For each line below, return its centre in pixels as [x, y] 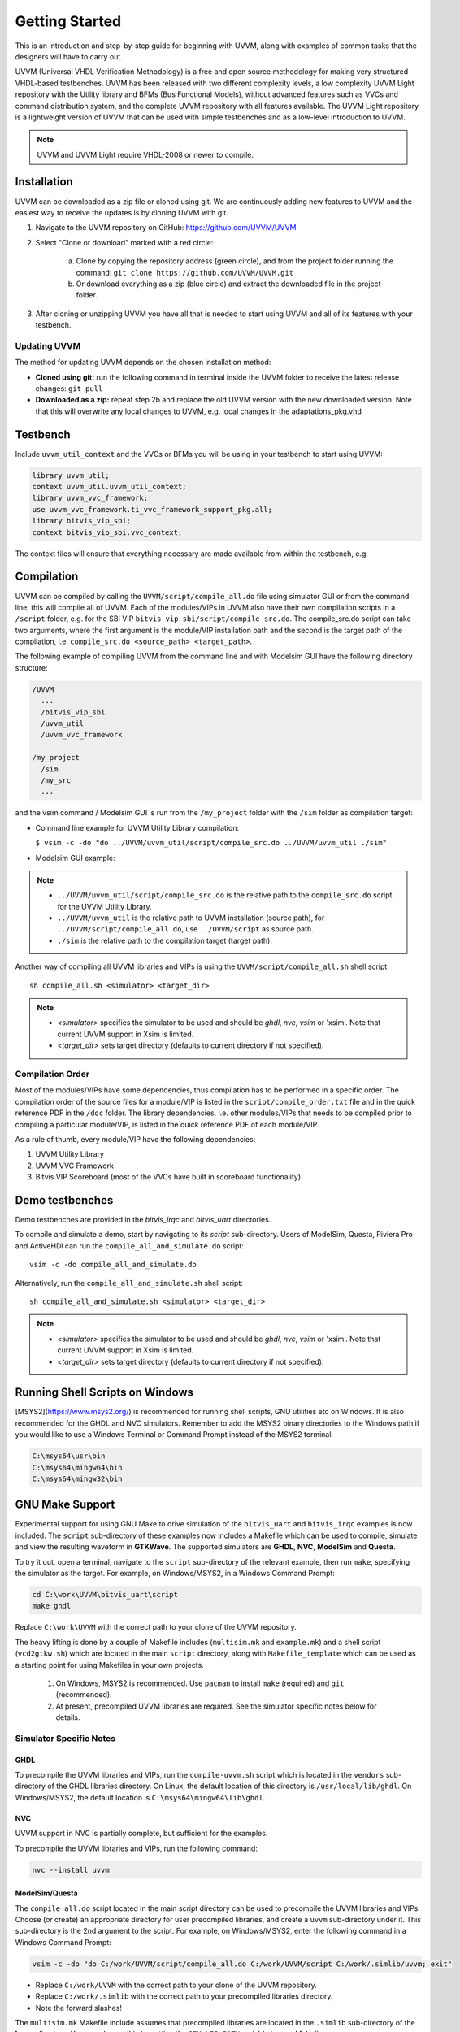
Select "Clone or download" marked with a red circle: [124, 242]
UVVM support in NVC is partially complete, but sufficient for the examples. [141, 1834]
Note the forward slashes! [78, 2008]
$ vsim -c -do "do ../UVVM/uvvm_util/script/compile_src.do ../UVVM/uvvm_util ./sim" [211, 843]
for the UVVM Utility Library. [104, 906]
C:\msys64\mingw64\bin [77, 1468]
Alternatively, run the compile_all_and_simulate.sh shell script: [129, 1283]
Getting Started [68, 21]
